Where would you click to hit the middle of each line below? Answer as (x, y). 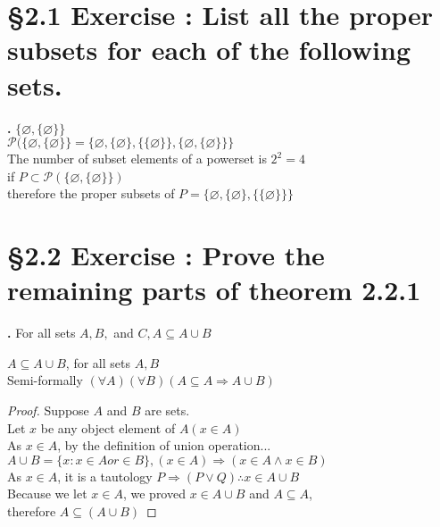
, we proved (154, 494)
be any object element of (108, 427)
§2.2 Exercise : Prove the (166, 255)
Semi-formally (45, 380)
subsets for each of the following (209, 50)
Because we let (47, 494)
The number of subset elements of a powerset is (137, 159)
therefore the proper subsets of (91, 193)
